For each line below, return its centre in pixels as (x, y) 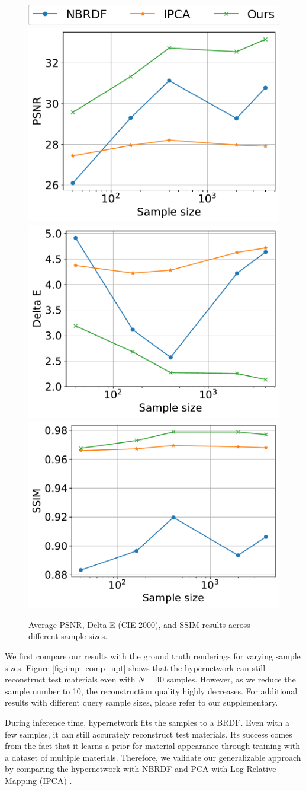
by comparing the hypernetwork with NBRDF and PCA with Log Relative (141, 769)
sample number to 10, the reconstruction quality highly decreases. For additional (151, 690)
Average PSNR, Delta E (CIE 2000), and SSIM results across (139, 624)
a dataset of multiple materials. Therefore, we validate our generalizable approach (153, 757)
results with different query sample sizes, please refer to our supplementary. (141, 702)
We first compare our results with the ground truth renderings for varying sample (153, 656)
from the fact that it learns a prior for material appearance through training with (153, 746)
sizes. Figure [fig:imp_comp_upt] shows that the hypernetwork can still (135, 667)
